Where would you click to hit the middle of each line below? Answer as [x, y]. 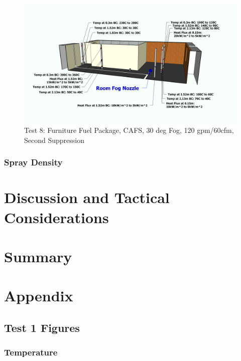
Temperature [31, 352]
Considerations [56, 217]
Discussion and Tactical [87, 197]
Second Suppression [54, 140]
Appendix [39, 296]
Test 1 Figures [42, 327]
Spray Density [33, 162]
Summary [38, 256]
